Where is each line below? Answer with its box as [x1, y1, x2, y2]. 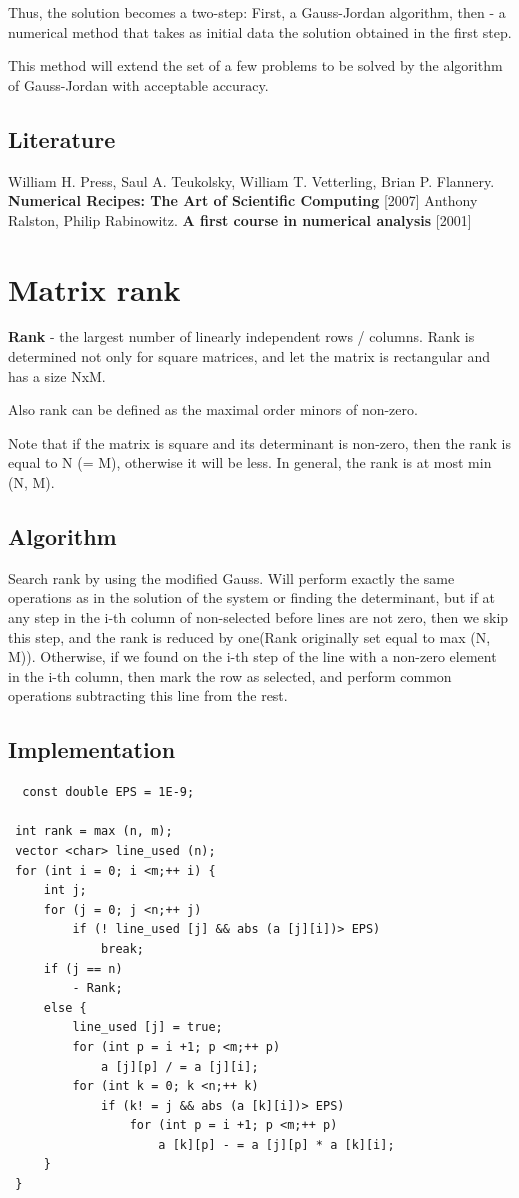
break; [101, 941, 145, 956]
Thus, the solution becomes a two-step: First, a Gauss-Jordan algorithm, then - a [8, 2, 506, 22]
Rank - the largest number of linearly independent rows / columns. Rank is [8, 326, 475, 347]
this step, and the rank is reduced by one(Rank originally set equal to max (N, [8, 626, 491, 647]
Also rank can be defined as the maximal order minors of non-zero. [8, 399, 418, 420]
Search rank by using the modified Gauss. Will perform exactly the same [8, 567, 455, 588]
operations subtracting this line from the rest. [8, 685, 288, 706]
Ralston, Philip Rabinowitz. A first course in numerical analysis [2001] [8, 209, 472, 230]
